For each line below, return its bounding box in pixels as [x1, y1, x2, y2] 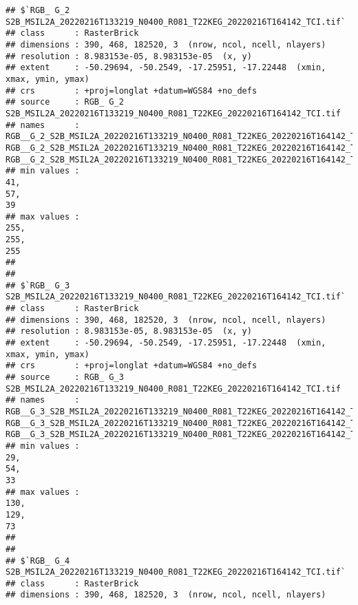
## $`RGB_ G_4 [6, 555, 70, 566]
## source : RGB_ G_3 [6, 372, 124, 382]
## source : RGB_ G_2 [6, 97, 124, 107]
